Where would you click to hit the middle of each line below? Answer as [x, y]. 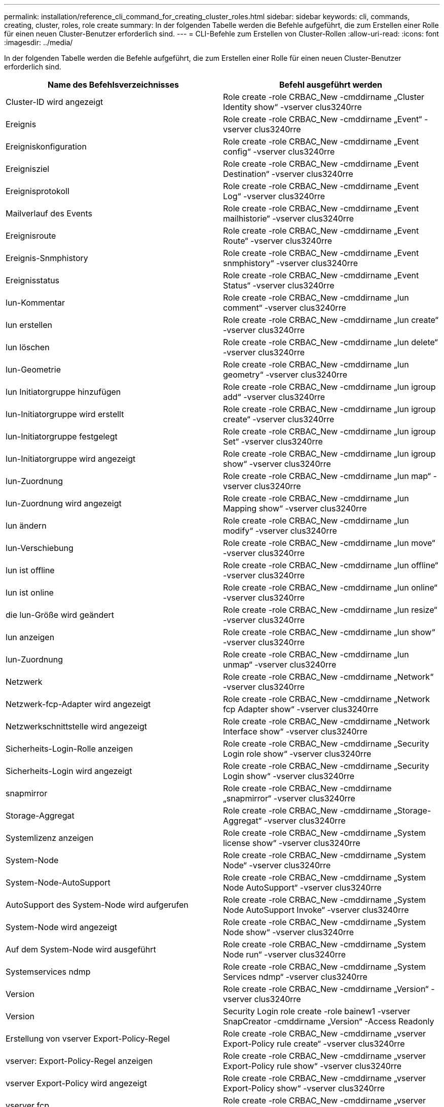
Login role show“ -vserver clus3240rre [297, 754]
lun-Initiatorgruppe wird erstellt [65, 414]
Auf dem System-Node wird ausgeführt [81, 949]
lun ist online [30, 593]
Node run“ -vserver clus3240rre [285, 954]
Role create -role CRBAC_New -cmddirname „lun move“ [329, 543]
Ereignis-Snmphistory [47, 258]
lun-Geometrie [33, 370]
